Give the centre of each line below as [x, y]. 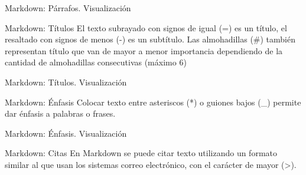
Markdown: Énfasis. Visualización [66, 133]
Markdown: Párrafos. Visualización [68, 8]
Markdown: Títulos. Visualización [66, 82]
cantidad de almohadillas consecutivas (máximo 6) [96, 62]
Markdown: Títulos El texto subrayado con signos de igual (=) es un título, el [146, 27]
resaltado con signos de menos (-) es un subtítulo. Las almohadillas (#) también [150, 39]
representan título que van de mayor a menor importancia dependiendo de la [144, 50]
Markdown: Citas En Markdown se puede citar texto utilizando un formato [141, 153]
